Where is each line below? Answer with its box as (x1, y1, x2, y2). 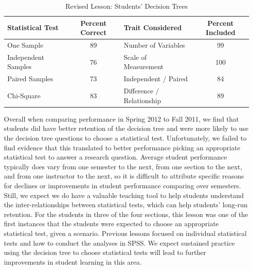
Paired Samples (7, 73, 54, 84)
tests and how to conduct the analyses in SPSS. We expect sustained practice (4, 237, 235, 248)
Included (205, 27, 235, 37)
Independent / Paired (124, 73, 188, 84)
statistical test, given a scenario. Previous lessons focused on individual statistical (4, 228, 247, 238)
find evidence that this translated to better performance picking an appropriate (4, 142, 240, 152)
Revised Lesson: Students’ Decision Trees (65, 1, 188, 11)
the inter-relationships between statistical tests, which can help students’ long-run (4, 199, 248, 210)
